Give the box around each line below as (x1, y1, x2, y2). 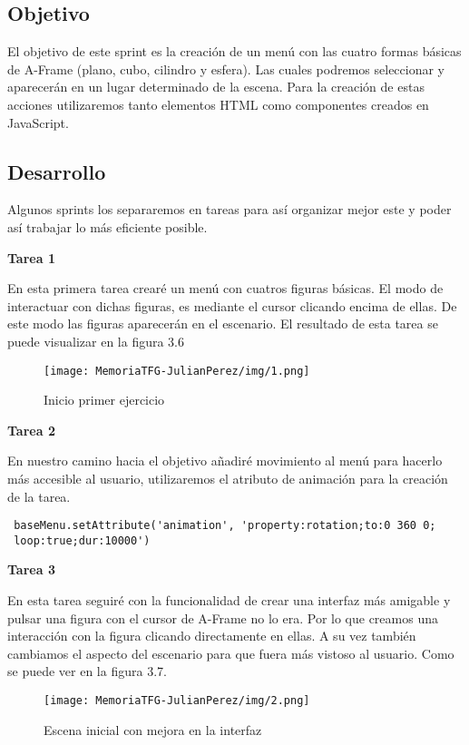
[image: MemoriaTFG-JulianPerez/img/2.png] (44, 694, 310, 708)
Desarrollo (7, 157, 106, 185)
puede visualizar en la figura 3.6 (7, 331, 185, 350)
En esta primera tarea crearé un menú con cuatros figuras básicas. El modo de (7, 279, 444, 298)
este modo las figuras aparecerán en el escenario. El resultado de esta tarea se (7, 314, 438, 333)
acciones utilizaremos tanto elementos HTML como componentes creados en (7, 94, 429, 113)
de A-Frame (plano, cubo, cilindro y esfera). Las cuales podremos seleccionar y (7, 59, 445, 78)
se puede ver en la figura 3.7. (7, 662, 167, 681)
